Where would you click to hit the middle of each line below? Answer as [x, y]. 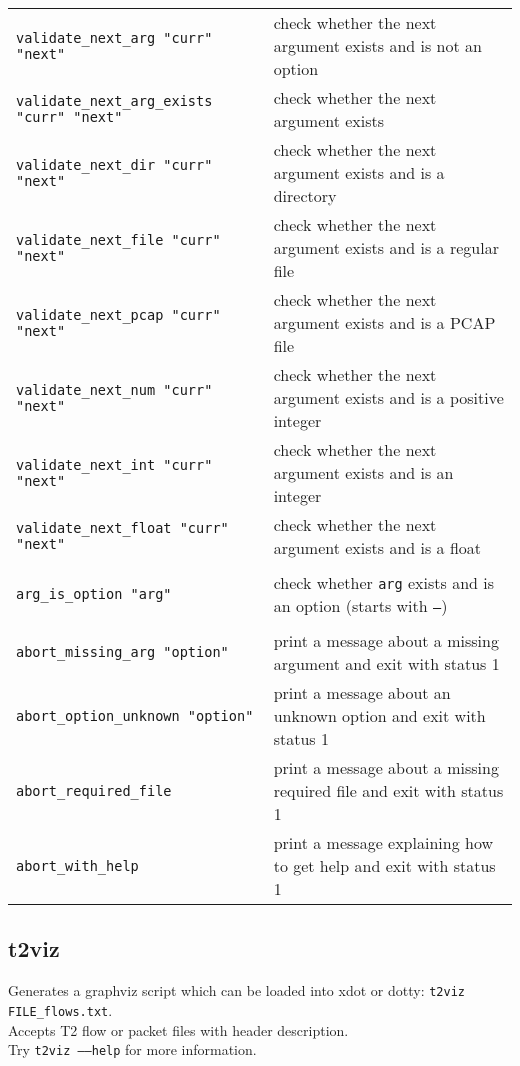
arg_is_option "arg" [94, 594]
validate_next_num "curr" [114, 389]
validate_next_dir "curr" [114, 164]
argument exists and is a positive [388, 397]
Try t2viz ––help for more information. [132, 1049]
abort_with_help [77, 865]
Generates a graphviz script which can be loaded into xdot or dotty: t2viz [236, 990]
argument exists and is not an [377, 45]
